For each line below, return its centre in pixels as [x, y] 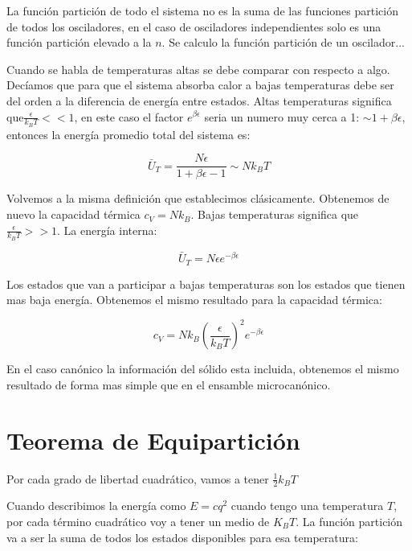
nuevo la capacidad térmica [73, 214]
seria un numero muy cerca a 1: [282, 116]
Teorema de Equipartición [153, 440]
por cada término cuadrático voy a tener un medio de [138, 521]
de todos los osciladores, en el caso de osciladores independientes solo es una [194, 26]
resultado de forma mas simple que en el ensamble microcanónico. [169, 384]
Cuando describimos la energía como [96, 506]
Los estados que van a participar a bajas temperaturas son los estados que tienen [206, 284]
